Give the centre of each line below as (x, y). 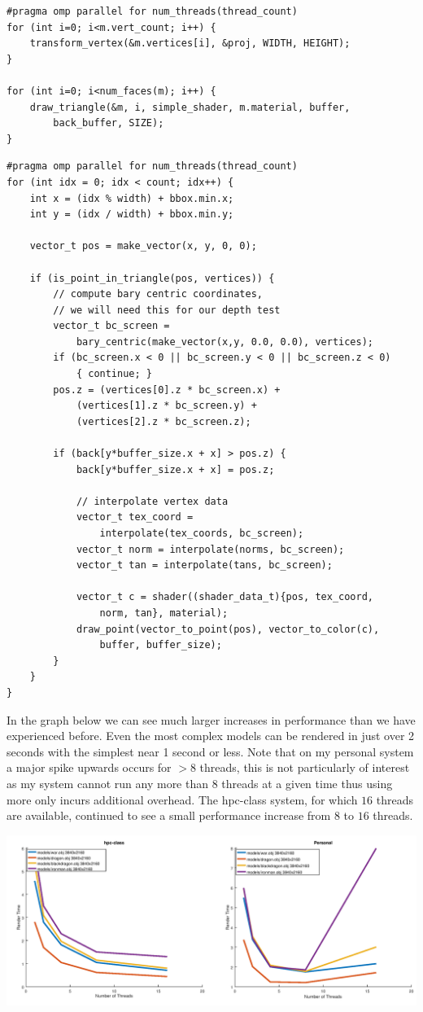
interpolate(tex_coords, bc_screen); (202, 533)
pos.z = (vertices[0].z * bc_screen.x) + (167, 390)
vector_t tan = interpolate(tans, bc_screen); (204, 565)
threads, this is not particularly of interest (305, 767)
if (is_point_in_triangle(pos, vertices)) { (152, 278)
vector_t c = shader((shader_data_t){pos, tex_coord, (225, 597)
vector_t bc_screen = (111, 326)
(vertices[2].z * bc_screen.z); (164, 421)
